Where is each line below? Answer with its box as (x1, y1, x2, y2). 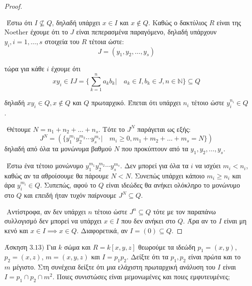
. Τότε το (98, 124, 125, 134)
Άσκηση (4, 241, 28, 252)
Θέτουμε (6, 124, 31, 134)
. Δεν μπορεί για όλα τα (120, 160, 189, 171)
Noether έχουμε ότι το (4, 27, 68, 37)
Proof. (4, 1, 22, 11)
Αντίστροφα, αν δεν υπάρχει (6, 206, 86, 216)
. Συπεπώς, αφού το (40, 180, 96, 190)
